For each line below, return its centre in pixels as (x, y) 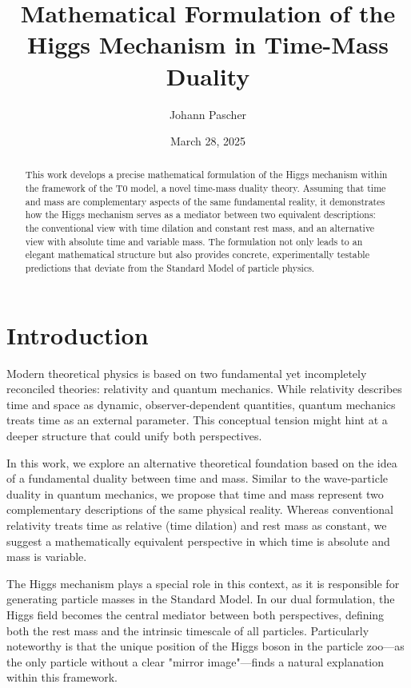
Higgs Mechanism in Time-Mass (208, 44)
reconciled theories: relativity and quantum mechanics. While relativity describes (204, 389)
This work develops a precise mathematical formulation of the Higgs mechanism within (206, 175)
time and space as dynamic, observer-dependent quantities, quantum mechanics (201, 404)
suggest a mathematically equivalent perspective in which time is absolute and (198, 541)
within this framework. (62, 677)
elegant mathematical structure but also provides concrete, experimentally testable (197, 255)
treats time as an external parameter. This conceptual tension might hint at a (197, 420)
